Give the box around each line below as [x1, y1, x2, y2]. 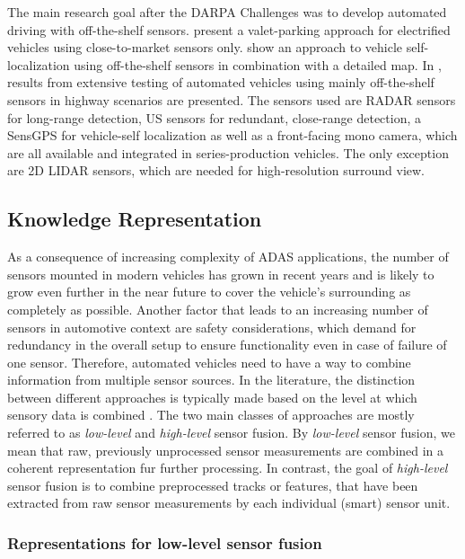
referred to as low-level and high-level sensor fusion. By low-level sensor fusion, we [7, 423, 455, 442]
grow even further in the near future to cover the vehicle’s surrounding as [7, 282, 411, 301]
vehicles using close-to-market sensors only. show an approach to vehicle [7, 38, 403, 57]
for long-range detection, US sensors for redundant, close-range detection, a [7, 108, 422, 127]
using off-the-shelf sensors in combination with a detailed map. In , [74, 55, 442, 74]
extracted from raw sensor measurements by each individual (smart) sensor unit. [7, 493, 451, 512]
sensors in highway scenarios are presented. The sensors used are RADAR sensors [7, 90, 456, 109]
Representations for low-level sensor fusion [7, 531, 322, 554]
